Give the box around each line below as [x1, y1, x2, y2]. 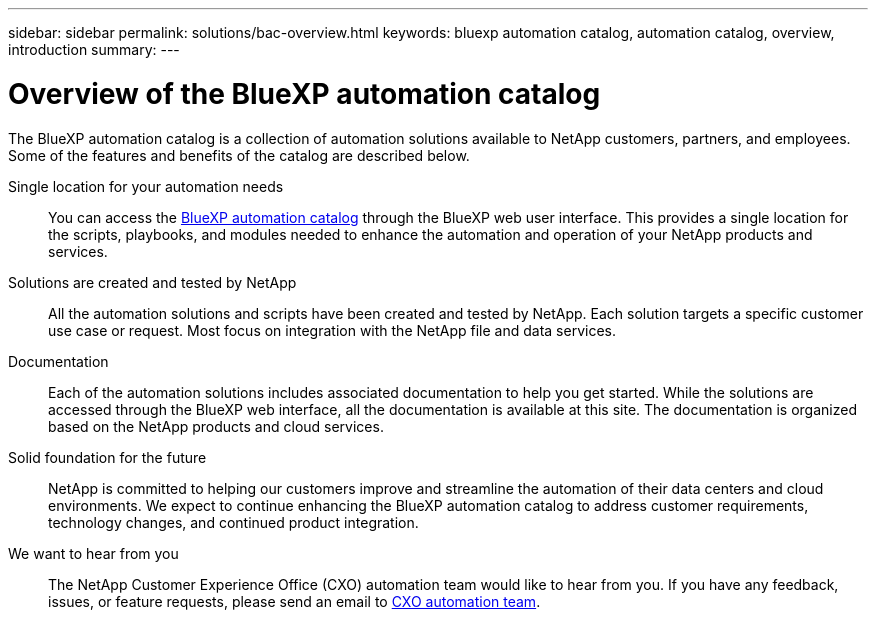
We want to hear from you [8, 544, 179, 562]
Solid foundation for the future [8, 448, 207, 466]
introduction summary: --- [8, 41, 180, 58]
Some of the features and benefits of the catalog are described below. [8, 146, 470, 164]
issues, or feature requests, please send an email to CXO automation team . [48, 592, 541, 610]
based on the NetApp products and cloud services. [48, 417, 384, 435]
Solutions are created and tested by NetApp [8, 273, 297, 291]
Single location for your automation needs [8, 177, 284, 195]
